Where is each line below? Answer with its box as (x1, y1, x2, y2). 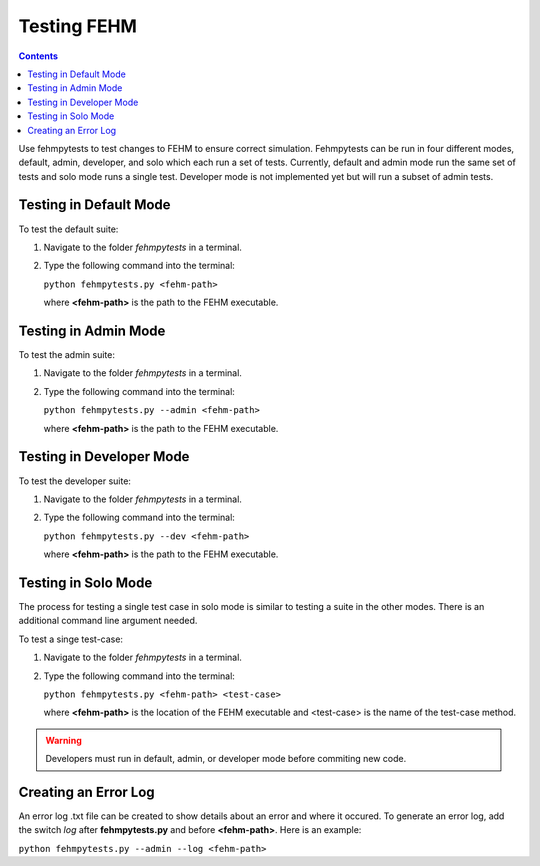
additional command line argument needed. (18, 615, 198, 627)
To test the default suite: (18, 223, 119, 235)
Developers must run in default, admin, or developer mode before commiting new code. (45, 753, 407, 765)
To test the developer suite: (18, 475, 132, 487)
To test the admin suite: (18, 349, 115, 361)
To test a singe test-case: (18, 633, 124, 645)
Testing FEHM (18, 15, 137, 37)
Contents (18, 50, 59, 62)
